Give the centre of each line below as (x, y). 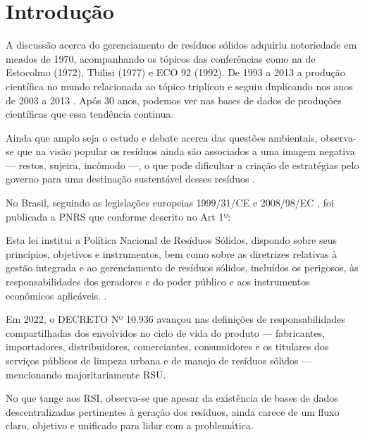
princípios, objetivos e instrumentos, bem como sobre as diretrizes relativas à (172, 253)
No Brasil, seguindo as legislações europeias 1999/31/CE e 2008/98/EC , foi (170, 203)
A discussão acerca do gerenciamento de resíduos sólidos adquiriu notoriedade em (181, 45)
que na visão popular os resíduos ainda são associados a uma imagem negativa (186, 151)
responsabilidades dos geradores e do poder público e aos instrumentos (158, 282)
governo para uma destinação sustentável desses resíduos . (131, 179)
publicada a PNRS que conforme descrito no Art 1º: (118, 216)
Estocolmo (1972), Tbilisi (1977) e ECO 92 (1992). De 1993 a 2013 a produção (175, 72)
